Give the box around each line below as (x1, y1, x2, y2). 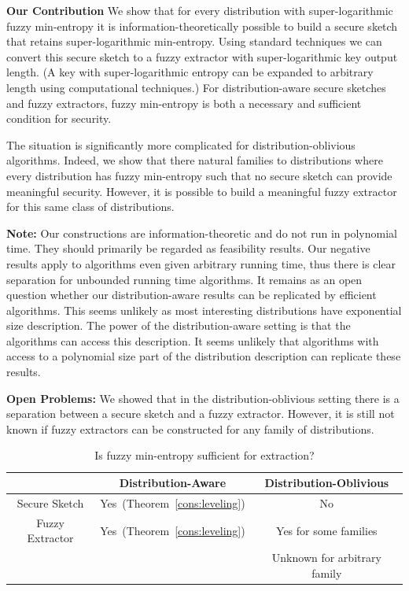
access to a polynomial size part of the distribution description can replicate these (6, 348, 401, 364)
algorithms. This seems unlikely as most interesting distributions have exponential (6, 301, 402, 318)
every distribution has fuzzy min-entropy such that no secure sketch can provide (6, 167, 392, 183)
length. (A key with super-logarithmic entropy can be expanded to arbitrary (6, 64, 374, 80)
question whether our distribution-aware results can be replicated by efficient (6, 286, 377, 303)
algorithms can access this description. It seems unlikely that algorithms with (6, 332, 379, 349)
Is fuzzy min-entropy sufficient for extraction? (94, 447, 315, 464)
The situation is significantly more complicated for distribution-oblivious (6, 136, 356, 153)
